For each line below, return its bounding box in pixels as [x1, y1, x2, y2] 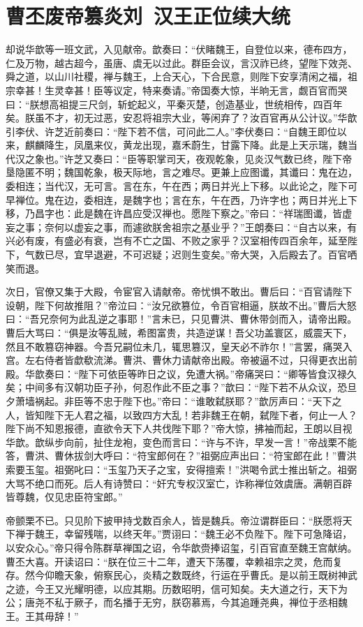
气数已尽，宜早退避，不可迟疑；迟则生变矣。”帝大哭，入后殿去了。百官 [24, 247, 348, 262]
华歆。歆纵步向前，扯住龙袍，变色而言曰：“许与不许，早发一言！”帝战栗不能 [6, 434, 357, 449]
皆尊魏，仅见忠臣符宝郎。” [6, 489, 123, 504]
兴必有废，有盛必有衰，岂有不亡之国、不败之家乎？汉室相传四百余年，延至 [6, 233, 348, 248]
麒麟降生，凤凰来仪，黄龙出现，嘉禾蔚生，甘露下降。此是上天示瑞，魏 [24, 138, 348, 152]
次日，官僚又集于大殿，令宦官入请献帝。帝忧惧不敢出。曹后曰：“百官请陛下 [6, 284, 353, 299]
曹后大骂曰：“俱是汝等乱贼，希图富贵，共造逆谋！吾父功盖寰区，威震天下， [6, 325, 353, 339]
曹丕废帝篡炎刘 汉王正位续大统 [6, 1, 291, 30]
